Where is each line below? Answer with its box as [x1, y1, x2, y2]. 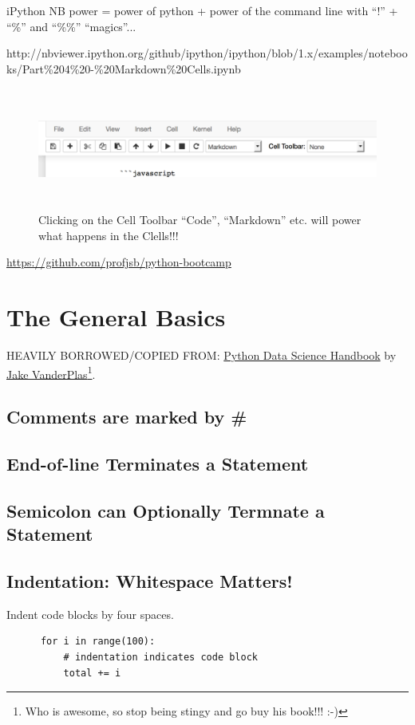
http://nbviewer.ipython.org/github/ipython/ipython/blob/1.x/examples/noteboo [6, 45, 408, 61]
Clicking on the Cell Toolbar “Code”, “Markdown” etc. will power [38, 211, 362, 228]
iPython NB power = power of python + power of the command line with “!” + [6, 2, 398, 18]
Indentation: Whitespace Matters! [6, 569, 293, 593]
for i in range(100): [40, 636, 156, 648]
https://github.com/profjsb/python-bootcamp [6, 254, 231, 270]
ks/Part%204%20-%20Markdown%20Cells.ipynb [6, 60, 241, 77]
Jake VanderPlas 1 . [6, 363, 96, 382]
